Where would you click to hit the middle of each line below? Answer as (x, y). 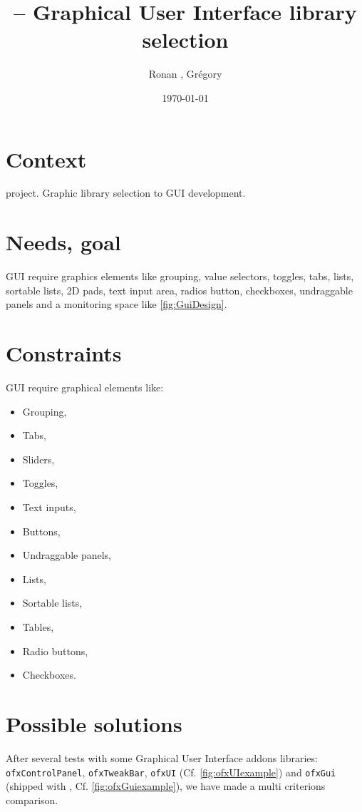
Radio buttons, (55, 651)
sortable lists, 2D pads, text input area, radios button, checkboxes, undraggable (179, 290)
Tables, (38, 627)
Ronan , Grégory (185, 74)
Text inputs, (49, 507)
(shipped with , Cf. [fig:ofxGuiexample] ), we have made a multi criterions (166, 786)
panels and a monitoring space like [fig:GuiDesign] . (117, 304)
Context (46, 159)
